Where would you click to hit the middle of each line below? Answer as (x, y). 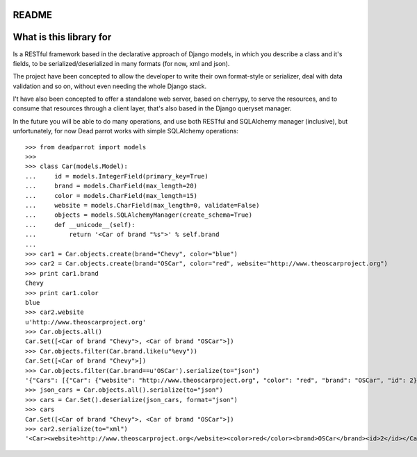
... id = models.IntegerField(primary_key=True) (117, 176)
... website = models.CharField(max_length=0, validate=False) (142, 205)
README (32, 15)
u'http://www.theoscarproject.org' (86, 322)
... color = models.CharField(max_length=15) (112, 196)
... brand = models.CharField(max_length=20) (112, 186)
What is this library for (62, 37)
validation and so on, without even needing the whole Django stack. (110, 86)
